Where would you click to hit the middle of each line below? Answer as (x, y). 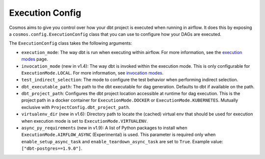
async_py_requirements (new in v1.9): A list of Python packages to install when (104, 128)
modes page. (35, 59)
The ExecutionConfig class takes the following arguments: (71, 43)
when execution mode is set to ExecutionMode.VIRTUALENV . (85, 121)
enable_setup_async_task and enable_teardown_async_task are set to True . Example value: (122, 141)
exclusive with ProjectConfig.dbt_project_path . (76, 107)
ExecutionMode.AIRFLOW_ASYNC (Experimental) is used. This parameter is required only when (119, 134)
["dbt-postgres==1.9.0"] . (52, 148)
